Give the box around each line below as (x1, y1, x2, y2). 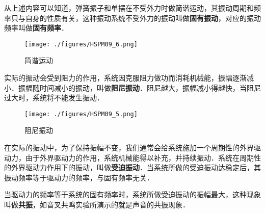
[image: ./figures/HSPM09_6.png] (24, 40, 138, 48)
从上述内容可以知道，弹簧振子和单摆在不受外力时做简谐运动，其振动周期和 (4, 3, 254, 13)
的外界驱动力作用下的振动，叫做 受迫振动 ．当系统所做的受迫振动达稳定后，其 (4, 162, 261, 173)
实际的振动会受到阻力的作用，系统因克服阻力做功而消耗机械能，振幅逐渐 (4, 72, 247, 83)
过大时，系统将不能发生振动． (4, 92, 104, 103)
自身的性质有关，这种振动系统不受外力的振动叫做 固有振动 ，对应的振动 (25, 12, 261, 23)
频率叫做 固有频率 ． (4, 22, 68, 33)
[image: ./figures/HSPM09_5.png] (24, 110, 138, 118)
